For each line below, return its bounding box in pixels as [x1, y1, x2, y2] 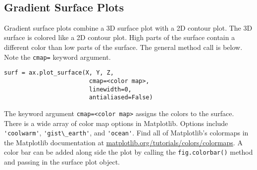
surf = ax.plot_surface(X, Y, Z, [4, 69, 114, 77]
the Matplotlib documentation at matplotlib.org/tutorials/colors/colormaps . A [4, 137, 243, 147]
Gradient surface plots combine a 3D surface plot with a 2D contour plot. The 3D [4, 22, 253, 33]
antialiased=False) [89, 94, 153, 101]
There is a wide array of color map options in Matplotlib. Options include [4, 118, 228, 128]
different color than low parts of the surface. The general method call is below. [4, 42, 243, 52]
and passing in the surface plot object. [4, 157, 120, 167]
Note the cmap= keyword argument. [4, 51, 111, 62]
